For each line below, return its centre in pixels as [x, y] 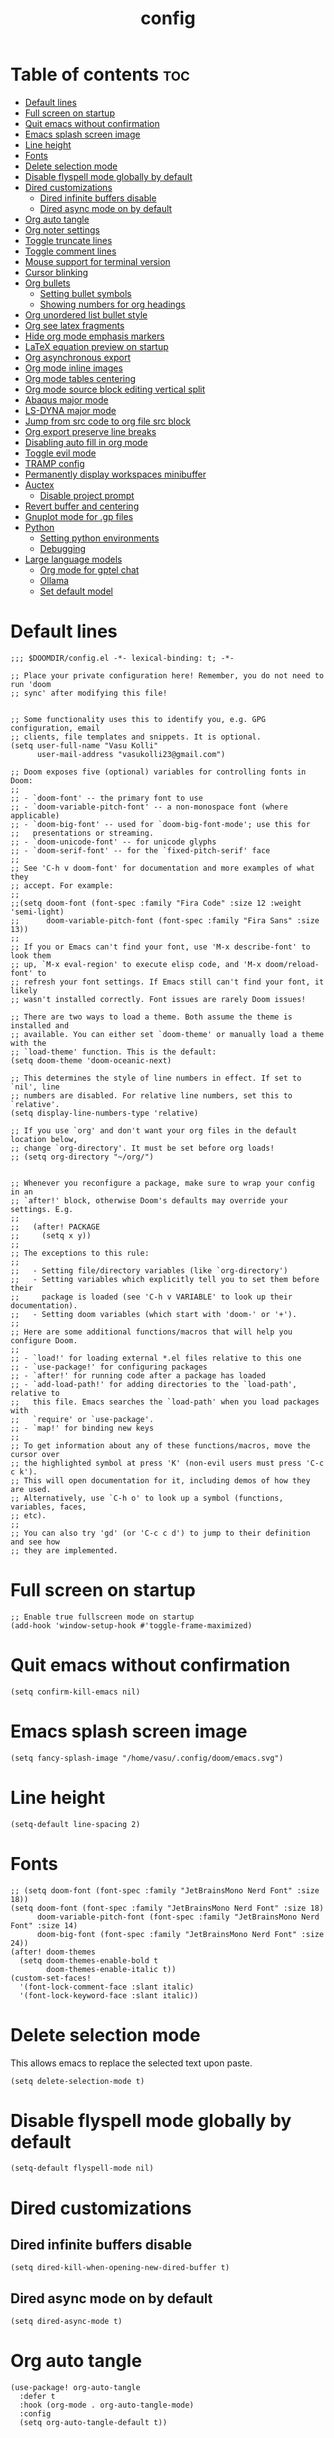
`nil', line [35, 1087]
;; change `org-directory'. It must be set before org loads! [142, 1148]
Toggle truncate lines [68, 240]
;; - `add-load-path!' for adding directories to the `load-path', [154, 1384]
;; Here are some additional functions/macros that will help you [151, 1332]
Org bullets [47, 283]
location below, [44, 1139]
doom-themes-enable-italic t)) [111, 1969]
